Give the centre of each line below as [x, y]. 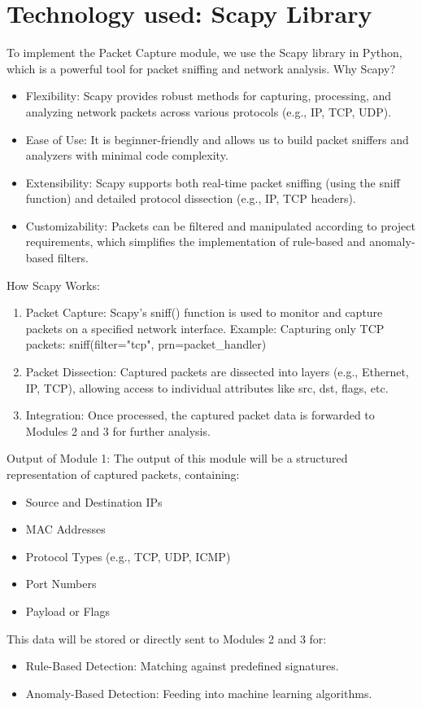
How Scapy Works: [53, 285]
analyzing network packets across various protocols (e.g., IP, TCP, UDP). [209, 111]
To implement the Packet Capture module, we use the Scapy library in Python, [204, 53]
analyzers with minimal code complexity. [127, 155]
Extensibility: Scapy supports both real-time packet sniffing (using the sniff [213, 182]
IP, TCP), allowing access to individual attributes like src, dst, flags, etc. [207, 387]
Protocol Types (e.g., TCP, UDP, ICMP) [128, 556]
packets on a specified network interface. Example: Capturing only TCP [205, 328]
